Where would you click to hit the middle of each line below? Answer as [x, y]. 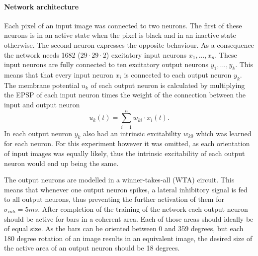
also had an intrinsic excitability [132, 133]
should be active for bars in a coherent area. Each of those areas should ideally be [129, 218]
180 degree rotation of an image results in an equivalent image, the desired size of [128, 238]
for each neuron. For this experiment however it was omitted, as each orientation [127, 143]
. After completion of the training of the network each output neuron [143, 209]
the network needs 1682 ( [42, 54]
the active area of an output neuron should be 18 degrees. [92, 248]
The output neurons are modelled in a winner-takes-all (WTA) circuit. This [119, 180]
